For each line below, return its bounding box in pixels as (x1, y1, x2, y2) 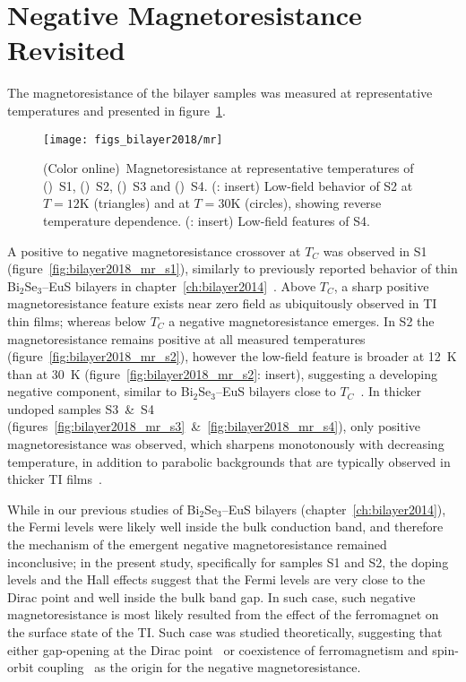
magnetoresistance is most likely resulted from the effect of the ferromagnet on (7, 605, 439, 624)
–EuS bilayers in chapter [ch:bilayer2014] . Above (42, 276, 316, 295)
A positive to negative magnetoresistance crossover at (7, 241, 301, 260)
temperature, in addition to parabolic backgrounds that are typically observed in (7, 452, 451, 470)
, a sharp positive (333, 276, 429, 295)
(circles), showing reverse (244, 194, 382, 212)
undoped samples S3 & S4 (7, 399, 154, 418)
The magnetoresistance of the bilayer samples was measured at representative (7, 83, 433, 102)
